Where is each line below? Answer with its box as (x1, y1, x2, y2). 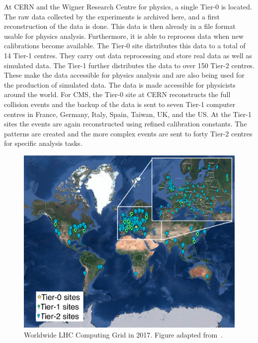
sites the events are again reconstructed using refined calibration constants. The (4, 118, 247, 129)
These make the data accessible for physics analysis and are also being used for (4, 70, 245, 80)
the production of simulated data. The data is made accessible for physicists (4, 79, 236, 90)
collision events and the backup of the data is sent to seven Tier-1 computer (4, 99, 236, 109)
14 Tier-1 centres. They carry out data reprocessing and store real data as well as (4, 50, 252, 60)
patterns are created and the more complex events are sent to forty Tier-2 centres (4, 128, 253, 138)
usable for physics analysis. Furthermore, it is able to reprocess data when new (4, 30, 244, 41)
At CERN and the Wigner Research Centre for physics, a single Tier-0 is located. (4, 1, 252, 11)
